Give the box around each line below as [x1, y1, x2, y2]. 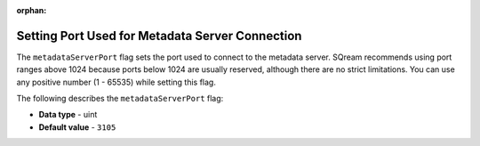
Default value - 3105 [38, 121, 116, 133]
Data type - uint [38, 109, 98, 120]
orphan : [16, 5, 47, 15]
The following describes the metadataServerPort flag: [16, 93, 224, 104]
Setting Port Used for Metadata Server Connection [16, 28, 302, 44]
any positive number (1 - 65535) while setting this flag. [16, 77, 217, 87]
